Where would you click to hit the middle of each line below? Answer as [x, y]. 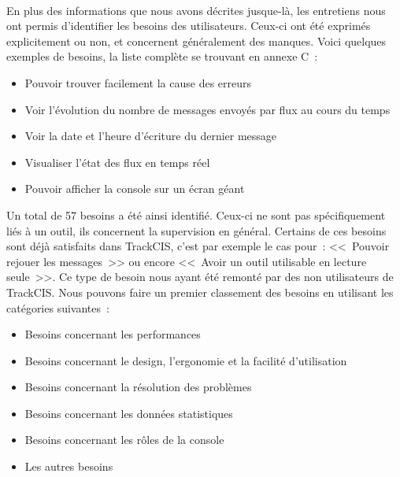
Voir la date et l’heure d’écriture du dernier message [151, 136]
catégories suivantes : [58, 307]
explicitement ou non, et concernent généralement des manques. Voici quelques [196, 41]
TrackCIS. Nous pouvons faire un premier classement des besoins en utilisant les [200, 292]
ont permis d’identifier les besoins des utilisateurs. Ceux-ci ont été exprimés [189, 26]
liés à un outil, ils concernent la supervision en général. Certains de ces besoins [196, 230]
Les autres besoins [69, 466]
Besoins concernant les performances [113, 334]
